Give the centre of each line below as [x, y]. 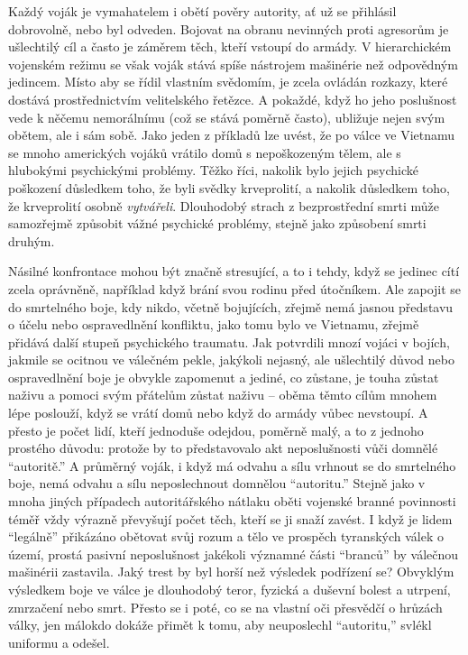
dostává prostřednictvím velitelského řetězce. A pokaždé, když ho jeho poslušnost [233, 99]
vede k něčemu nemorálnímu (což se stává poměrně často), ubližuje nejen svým [227, 117]
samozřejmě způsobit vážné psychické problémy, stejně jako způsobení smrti [217, 223]
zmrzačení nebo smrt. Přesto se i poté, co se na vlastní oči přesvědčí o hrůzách [225, 607]
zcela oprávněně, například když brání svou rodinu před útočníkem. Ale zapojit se [235, 288]
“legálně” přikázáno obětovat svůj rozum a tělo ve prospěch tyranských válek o [226, 536]
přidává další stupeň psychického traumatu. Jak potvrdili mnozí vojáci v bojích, [229, 341]
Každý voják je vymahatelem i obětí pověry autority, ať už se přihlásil [202, 11]
